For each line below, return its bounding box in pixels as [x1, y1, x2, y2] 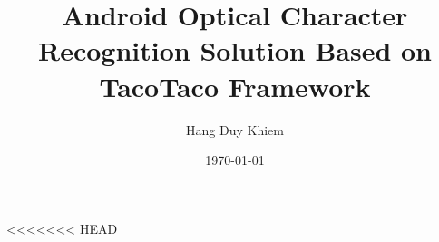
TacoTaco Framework [99, 67, 371, 104]
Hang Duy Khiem [186, 120, 284, 139]
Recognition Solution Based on [37, 32, 433, 69]
